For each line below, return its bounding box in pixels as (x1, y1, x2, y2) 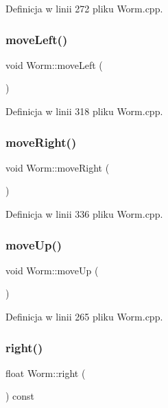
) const (5, 389, 35, 403)
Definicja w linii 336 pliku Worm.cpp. (5, 207, 163, 221)
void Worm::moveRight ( (5, 160, 110, 174)
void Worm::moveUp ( (5, 263, 99, 277)
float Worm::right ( (5, 365, 86, 380)
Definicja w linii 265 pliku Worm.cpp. (5, 309, 163, 323)
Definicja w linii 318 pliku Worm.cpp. (5, 104, 163, 118)
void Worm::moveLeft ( (5, 57, 103, 72)
